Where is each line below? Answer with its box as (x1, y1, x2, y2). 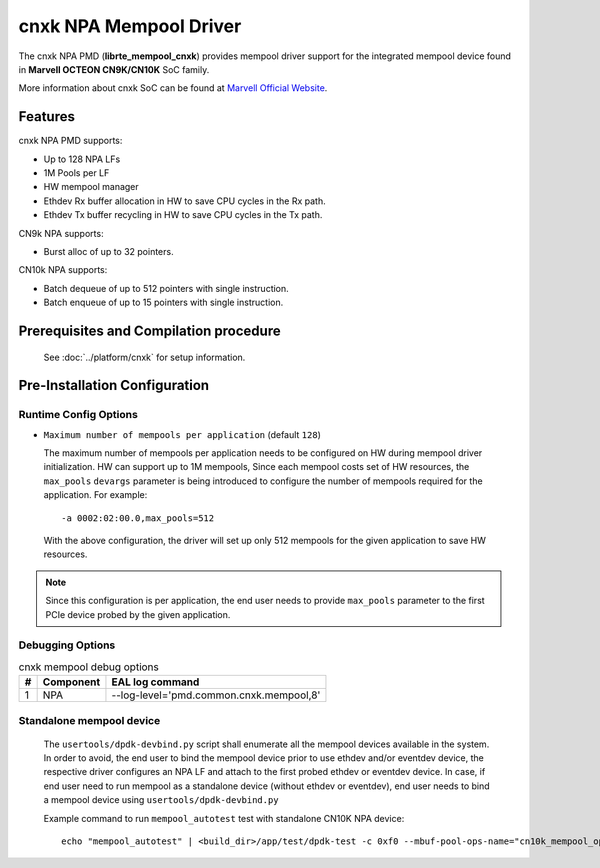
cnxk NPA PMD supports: (18, 135, 123, 147)
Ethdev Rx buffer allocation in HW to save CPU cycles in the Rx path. (43, 195, 326, 207)
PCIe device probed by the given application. (45, 608, 231, 620)
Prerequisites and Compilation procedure (18, 322, 281, 339)
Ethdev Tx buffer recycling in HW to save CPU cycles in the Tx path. (43, 209, 323, 221)
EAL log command (111, 675, 200, 689)
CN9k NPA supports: (18, 227, 104, 239)
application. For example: (43, 489, 148, 501)
